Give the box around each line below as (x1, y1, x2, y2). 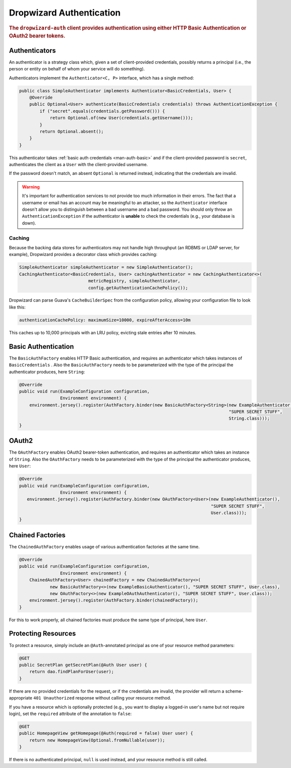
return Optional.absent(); (39, 129, 104, 134)
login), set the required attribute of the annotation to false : (9, 711, 132, 717)
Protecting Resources (9, 630, 76, 638)
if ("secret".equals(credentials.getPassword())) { (39, 108, 165, 114)
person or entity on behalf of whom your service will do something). (9, 66, 145, 72)
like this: (9, 304, 26, 310)
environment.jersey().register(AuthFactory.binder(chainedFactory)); (29, 597, 198, 603)
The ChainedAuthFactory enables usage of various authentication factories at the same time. (9, 544, 200, 549)
